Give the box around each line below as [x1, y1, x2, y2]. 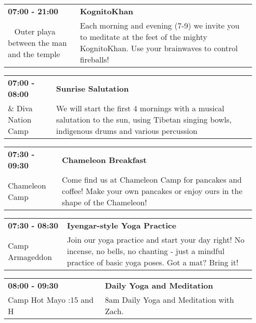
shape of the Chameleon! [62, 196, 147, 208]
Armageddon [8, 251, 52, 262]
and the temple [8, 48, 60, 60]
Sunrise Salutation [56, 82, 129, 94]
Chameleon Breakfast [62, 154, 147, 165]
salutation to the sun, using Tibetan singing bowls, [56, 114, 232, 125]
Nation [8, 114, 32, 125]
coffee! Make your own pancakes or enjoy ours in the [62, 185, 243, 196]
